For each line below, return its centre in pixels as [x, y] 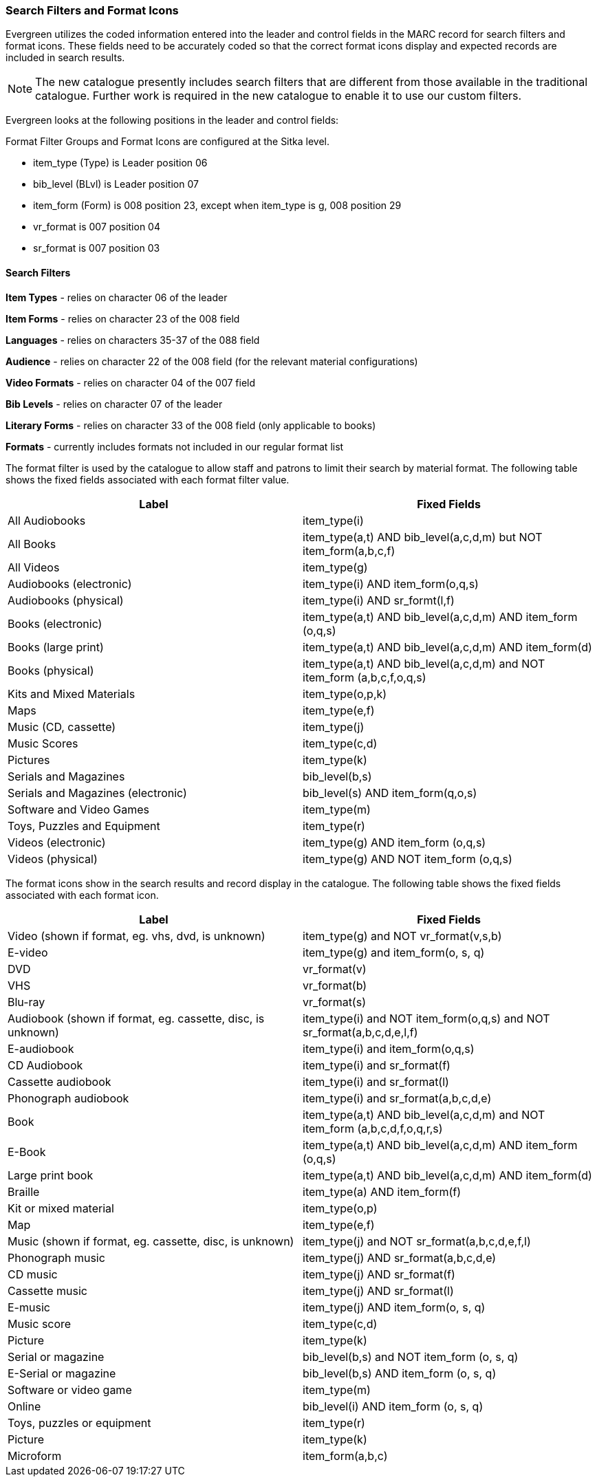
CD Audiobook [45, 1065]
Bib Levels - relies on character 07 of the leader [114, 404]
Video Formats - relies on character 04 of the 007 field [130, 382]
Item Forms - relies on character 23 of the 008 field [123, 318]
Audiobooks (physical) [66, 600]
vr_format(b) [335, 985]
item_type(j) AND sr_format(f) [379, 1274]
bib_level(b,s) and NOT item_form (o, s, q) [411, 1356]
